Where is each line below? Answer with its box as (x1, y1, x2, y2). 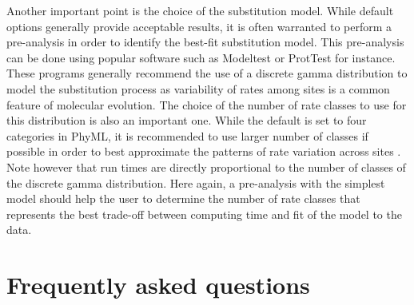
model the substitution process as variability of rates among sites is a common (6, 80, 390, 97)
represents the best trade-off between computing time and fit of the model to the (6, 205, 402, 222)
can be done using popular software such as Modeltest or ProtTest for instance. (6, 49, 396, 65)
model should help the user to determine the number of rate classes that (6, 190, 360, 207)
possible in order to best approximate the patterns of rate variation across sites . (6, 143, 401, 160)
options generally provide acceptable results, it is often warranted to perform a (6, 18, 392, 34)
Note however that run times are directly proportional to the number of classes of (6, 158, 406, 175)
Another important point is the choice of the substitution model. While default (6, 2, 394, 18)
